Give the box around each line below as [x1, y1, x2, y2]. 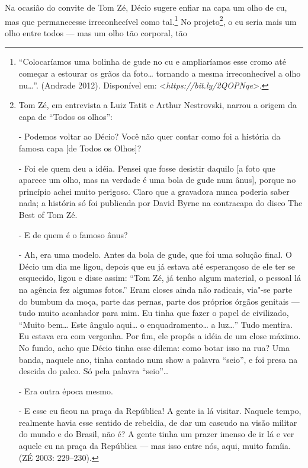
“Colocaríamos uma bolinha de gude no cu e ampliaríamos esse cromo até [18, 55, 286, 68]
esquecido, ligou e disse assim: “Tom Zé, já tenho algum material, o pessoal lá [18, 271, 301, 284]
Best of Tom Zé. [18, 208, 78, 220]
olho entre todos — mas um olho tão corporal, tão [5, 26, 187, 39]
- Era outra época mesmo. [18, 384, 113, 397]
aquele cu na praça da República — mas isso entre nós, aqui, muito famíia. [18, 439, 291, 452]
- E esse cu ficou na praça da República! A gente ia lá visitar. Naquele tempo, [18, 404, 301, 417]
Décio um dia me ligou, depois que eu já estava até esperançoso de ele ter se [18, 260, 295, 272]
